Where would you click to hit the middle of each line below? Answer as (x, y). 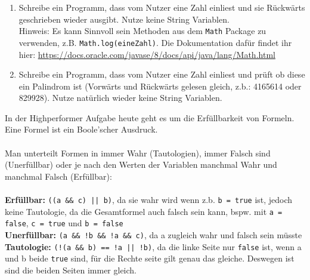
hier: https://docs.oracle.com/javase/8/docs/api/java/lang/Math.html (147, 54)
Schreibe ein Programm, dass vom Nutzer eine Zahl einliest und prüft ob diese (162, 74)
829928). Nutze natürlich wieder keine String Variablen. (120, 98)
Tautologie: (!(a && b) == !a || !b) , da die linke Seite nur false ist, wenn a (153, 246)
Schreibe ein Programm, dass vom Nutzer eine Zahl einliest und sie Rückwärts (162, 7)
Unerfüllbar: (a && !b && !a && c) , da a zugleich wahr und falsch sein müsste (154, 235)
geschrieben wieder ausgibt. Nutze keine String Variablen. (124, 19)
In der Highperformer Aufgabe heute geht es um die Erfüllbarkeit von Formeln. (150, 117)
